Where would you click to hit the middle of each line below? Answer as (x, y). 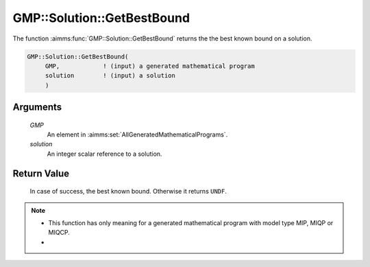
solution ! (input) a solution (110, 76)
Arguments (37, 107)
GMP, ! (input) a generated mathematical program (150, 66)
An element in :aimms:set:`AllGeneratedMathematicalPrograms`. (137, 135)
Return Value (41, 173)
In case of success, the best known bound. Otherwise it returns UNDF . (128, 191)
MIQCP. (59, 233)
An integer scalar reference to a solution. (104, 154)
